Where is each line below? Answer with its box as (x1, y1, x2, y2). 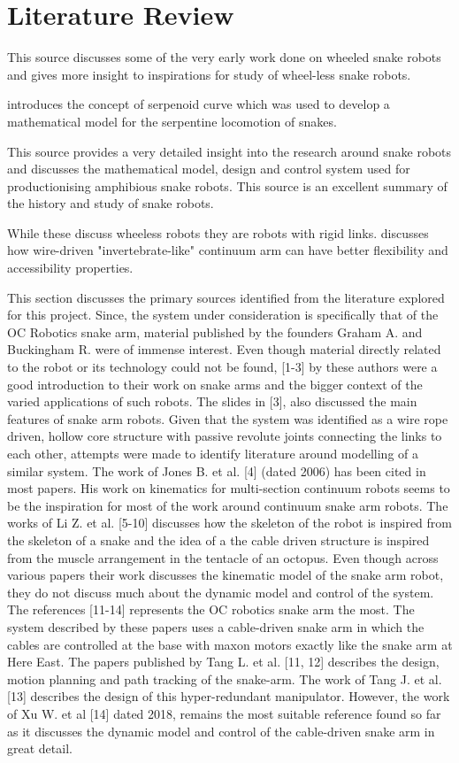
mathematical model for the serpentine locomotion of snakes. (7, 112, 337, 130)
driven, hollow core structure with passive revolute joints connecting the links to (7, 427, 442, 445)
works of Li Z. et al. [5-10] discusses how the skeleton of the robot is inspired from (7, 513, 452, 532)
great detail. (7, 739, 73, 758)
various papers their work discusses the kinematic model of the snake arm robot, (7, 566, 444, 584)
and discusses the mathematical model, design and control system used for (7, 159, 410, 178)
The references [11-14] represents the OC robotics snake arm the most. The (7, 600, 415, 619)
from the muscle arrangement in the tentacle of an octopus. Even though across (7, 548, 439, 566)
